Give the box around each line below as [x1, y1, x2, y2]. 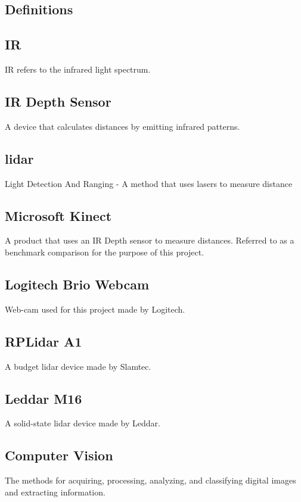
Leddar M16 [5, 389, 82, 407]
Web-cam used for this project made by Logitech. [5, 303, 185, 315]
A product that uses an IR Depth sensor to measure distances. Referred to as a [5, 234, 294, 247]
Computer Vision [5, 446, 113, 464]
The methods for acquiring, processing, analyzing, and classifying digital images [5, 474, 296, 487]
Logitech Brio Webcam [5, 275, 150, 293]
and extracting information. [5, 485, 105, 498]
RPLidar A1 [5, 332, 82, 350]
